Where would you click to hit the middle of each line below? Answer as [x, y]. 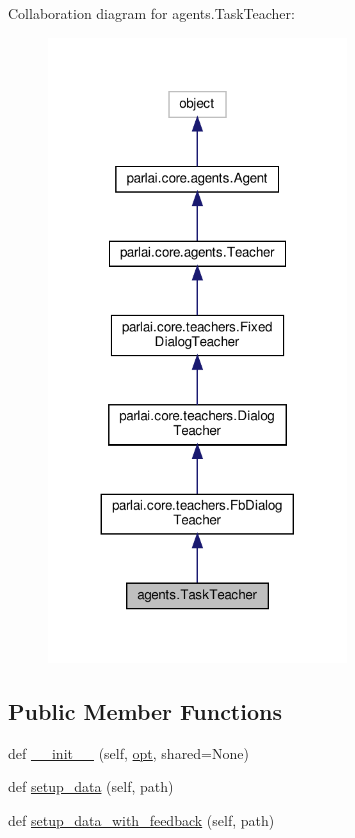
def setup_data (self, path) [91, 786]
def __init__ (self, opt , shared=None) [128, 752]
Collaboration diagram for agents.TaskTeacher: [151, 13]
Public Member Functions [145, 711]
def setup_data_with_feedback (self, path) [141, 820]
